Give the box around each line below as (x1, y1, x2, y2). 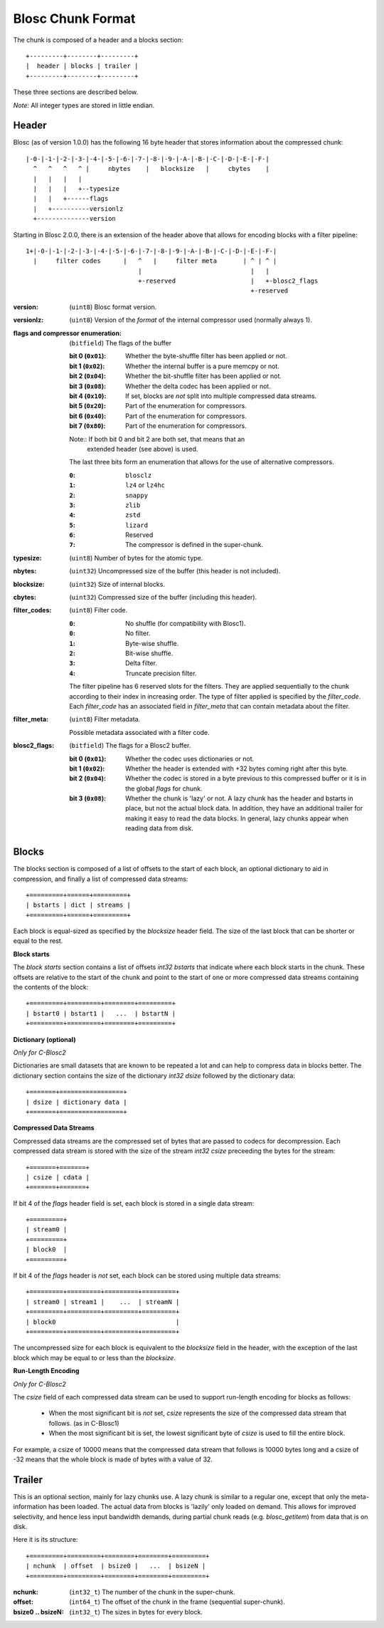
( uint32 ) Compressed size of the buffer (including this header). (69, 593, 257, 602)
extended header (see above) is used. (87, 444, 198, 453)
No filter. (125, 629, 151, 637)
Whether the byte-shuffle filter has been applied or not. (125, 352, 287, 360)
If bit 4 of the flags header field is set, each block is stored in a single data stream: (13, 1199, 255, 1207)
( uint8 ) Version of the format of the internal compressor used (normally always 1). (69, 315, 312, 324)
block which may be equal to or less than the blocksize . (13, 1353, 176, 1362)
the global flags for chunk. (125, 784, 203, 793)
